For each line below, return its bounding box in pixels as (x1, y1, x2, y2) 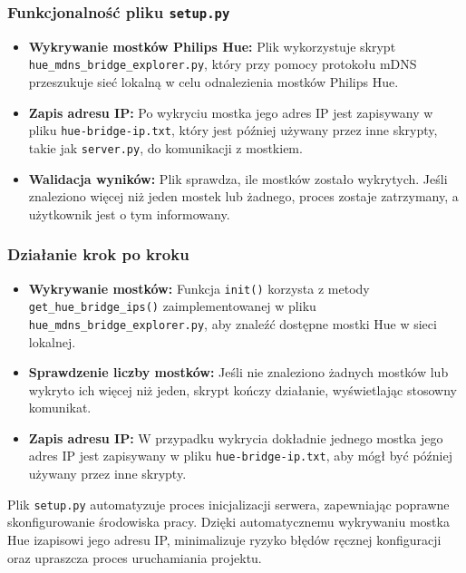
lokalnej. (28, 332, 76, 351)
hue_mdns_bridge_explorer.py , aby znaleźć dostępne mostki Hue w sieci (28, 314, 437, 333)
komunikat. (28, 398, 92, 417)
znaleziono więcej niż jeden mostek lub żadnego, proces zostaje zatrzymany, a (28, 187, 459, 206)
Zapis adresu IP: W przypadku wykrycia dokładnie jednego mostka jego (28, 428, 443, 447)
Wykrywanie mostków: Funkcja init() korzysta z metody (28, 278, 370, 297)
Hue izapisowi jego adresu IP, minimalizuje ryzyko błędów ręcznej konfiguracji (7, 529, 442, 549)
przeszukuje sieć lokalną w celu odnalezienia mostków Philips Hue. (28, 73, 399, 92)
